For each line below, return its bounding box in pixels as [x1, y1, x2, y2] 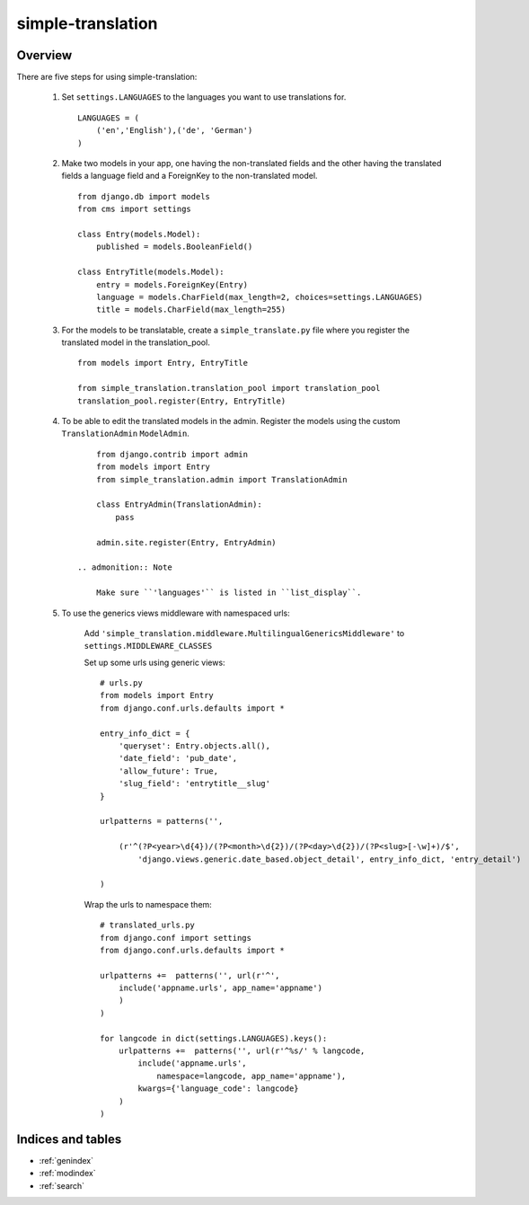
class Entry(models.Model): [77, 229, 201, 239]
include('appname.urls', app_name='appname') [118, 983, 323, 993]
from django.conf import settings [100, 933, 251, 943]
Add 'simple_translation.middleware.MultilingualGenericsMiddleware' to [84, 627, 405, 638]
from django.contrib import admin [95, 449, 249, 459]
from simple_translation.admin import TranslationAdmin [95, 474, 348, 484]
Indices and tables [16, 1131, 122, 1147]
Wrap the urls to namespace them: [84, 899, 213, 909]
